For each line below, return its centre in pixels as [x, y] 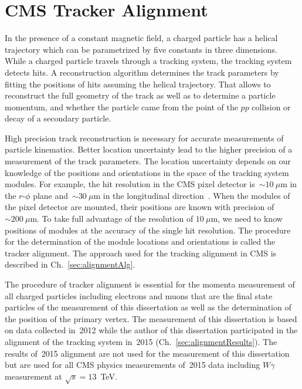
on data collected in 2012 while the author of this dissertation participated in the [151, 330]
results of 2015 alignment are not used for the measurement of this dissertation [147, 353]
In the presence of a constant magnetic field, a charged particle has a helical [141, 38]
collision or [271, 106]
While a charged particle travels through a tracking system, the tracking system [148, 61]
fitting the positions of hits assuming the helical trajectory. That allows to [138, 84]
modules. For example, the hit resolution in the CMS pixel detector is [130, 184]
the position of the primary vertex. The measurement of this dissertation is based [151, 318]
